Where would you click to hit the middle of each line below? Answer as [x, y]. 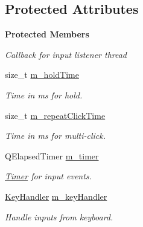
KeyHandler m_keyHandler [56, 196]
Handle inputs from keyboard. [59, 216]
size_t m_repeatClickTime [55, 115]
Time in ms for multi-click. [55, 136]
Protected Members [47, 34]
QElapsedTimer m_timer [52, 155]
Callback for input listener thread [66, 54]
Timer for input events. [48, 176]
